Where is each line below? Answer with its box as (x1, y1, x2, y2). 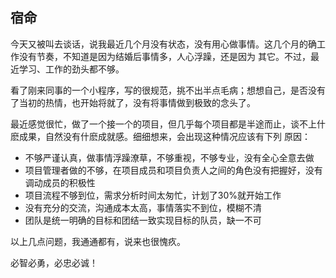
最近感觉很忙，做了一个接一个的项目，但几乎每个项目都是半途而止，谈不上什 (10, 118, 326, 130)
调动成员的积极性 (24, 176, 96, 188)
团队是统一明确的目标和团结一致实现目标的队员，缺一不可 (24, 214, 262, 226)
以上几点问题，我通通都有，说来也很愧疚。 (10, 235, 186, 247)
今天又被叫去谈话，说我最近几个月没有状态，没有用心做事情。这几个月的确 (10, 38, 317, 50)
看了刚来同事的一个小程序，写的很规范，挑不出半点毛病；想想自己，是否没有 (10, 84, 326, 96)
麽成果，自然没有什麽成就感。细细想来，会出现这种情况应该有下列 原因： (10, 130, 311, 142)
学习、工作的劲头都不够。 (18, 63, 125, 75)
